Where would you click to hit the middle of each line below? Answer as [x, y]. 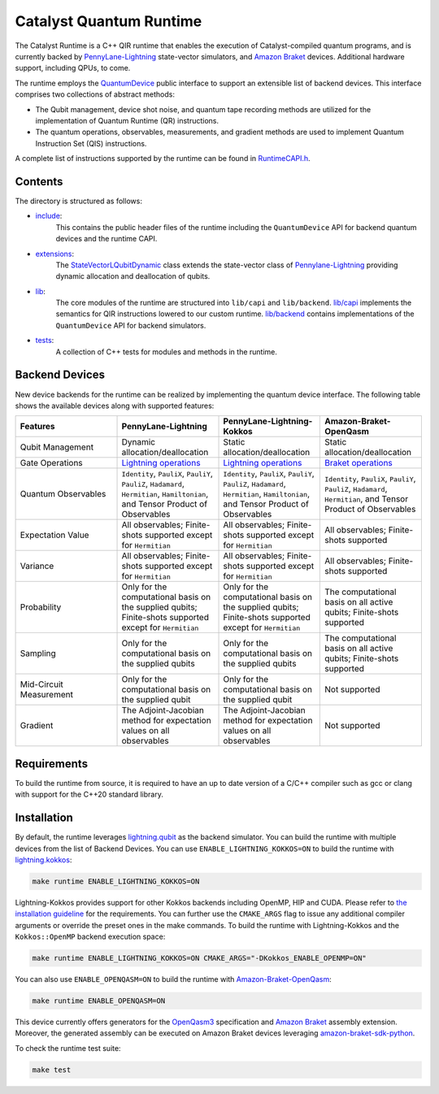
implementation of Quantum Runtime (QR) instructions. [127, 120]
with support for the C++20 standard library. [89, 794]
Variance [37, 567]
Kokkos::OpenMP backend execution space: [90, 937]
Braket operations [359, 463]
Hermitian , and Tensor [366, 499]
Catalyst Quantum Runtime [109, 21]
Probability [41, 607]
